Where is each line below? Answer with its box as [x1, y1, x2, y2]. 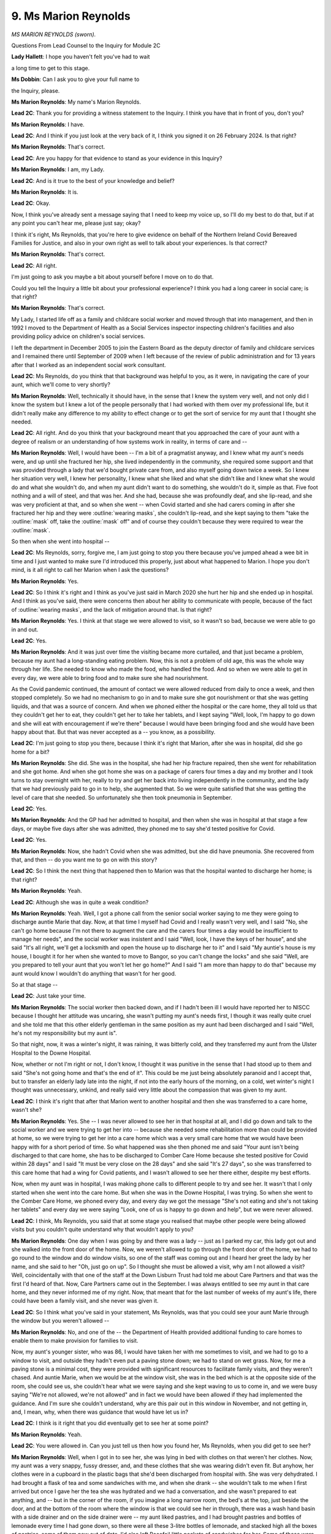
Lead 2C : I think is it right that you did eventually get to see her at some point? [11, 1419, 208, 1427]
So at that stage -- [11, 981, 58, 989]
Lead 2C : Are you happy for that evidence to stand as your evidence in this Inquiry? [11, 154, 223, 162]
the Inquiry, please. [11, 87, 60, 94]
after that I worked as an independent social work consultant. [11, 361, 167, 368]
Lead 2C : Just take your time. [11, 992, 86, 1000]
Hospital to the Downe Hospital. [11, 1049, 91, 1057]
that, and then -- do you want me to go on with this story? [11, 856, 158, 863]
